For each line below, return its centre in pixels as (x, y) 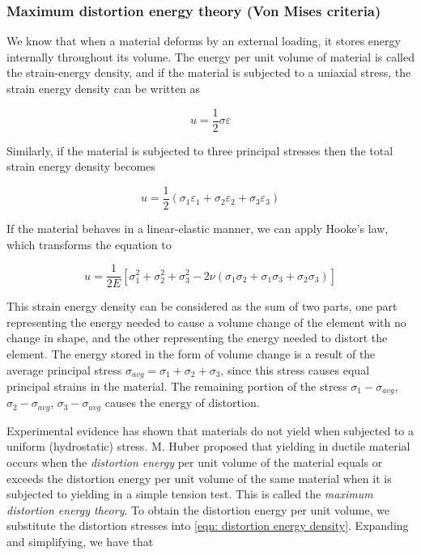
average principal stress (64, 369)
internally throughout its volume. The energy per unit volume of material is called (210, 56)
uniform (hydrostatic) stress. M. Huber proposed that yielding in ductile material (208, 446)
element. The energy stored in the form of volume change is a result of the (191, 353)
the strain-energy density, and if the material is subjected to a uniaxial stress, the (209, 72)
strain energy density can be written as (104, 88)
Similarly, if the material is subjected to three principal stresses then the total (200, 150)
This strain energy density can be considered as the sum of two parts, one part (202, 306)
